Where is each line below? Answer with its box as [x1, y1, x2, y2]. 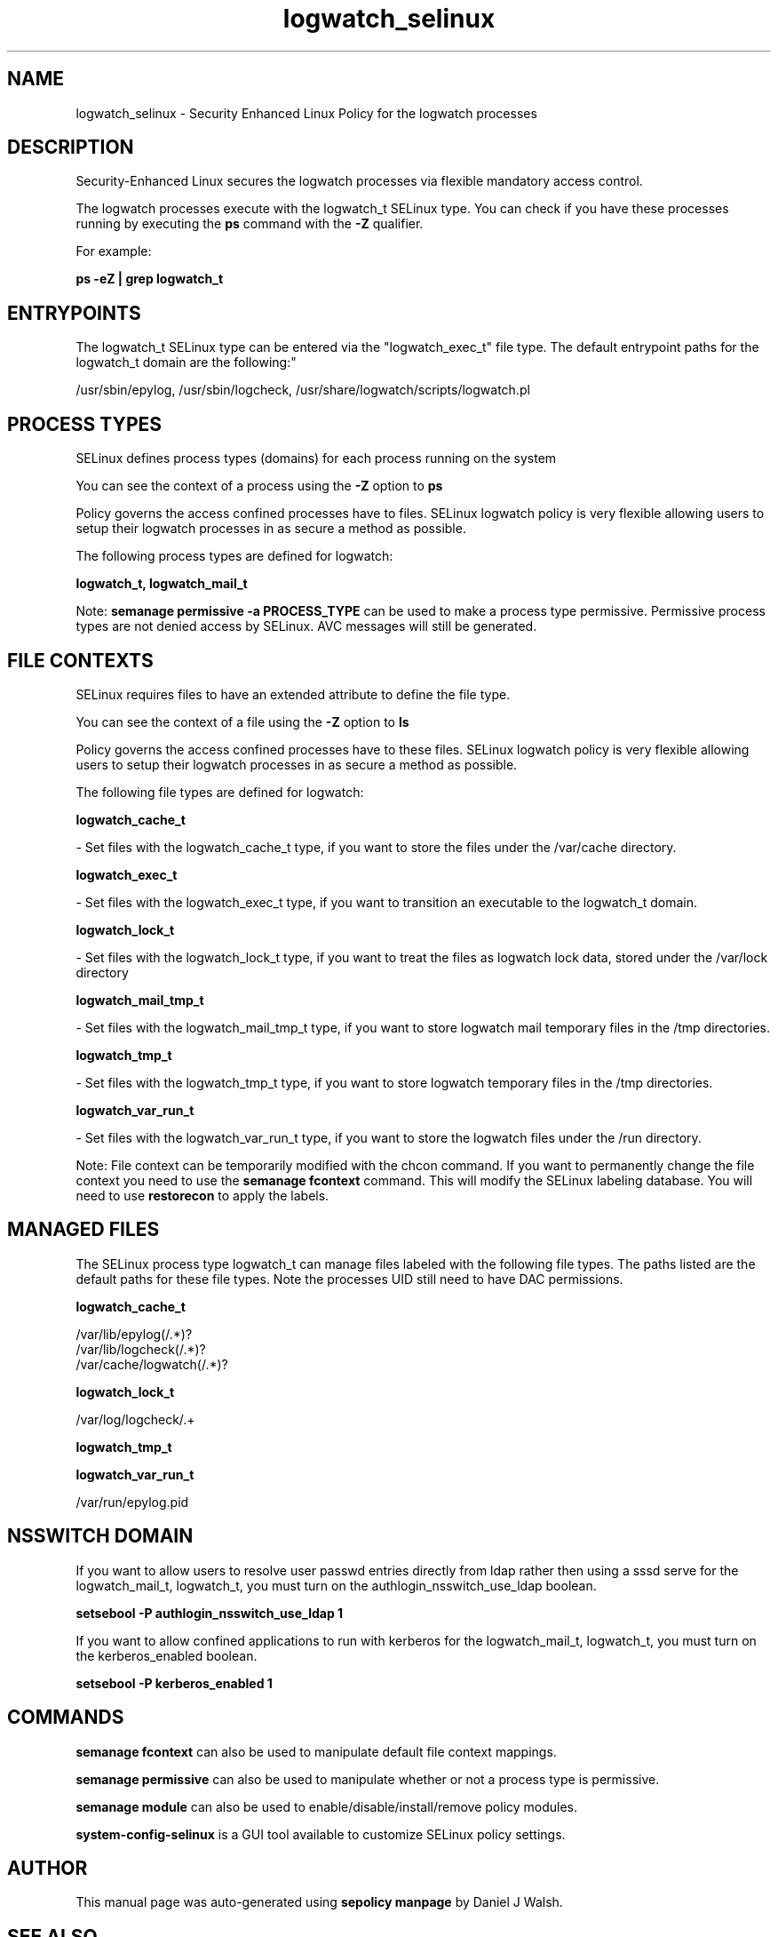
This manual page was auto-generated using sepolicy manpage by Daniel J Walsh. [75, 1894, 563, 1910]
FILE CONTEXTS [7, 649, 154, 672]
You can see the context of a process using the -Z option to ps [75, 478, 443, 494]
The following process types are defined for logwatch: [75, 548, 393, 564]
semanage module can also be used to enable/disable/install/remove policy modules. [75, 1798, 578, 1814]
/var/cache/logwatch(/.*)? [75, 1356, 228, 1372]
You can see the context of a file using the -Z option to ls [75, 713, 409, 729]
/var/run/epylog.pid [75, 1494, 189, 1510]
